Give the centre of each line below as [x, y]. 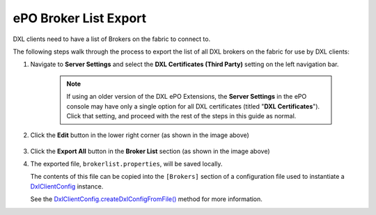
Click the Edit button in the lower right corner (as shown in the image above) [140, 135]
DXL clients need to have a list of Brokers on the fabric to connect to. [112, 39]
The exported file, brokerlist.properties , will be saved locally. [126, 164]
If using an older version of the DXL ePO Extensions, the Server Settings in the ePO [187, 97]
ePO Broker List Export [80, 18]
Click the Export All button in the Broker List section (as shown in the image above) [150, 151]
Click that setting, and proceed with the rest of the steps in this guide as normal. [181, 116]
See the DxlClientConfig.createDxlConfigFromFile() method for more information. [146, 199]
